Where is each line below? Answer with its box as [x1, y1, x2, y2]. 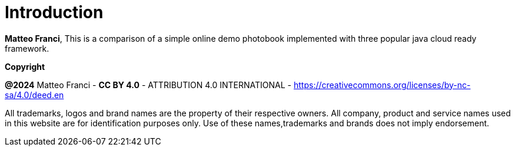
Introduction [5, 2, 104, 22]
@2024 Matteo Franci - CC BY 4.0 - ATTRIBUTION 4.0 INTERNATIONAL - [5, 79, 292, 90]
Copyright [5, 61, 45, 72]
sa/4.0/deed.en [5, 89, 64, 100]
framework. [5, 43, 49, 53]
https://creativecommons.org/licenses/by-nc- [294, 79, 471, 90]
